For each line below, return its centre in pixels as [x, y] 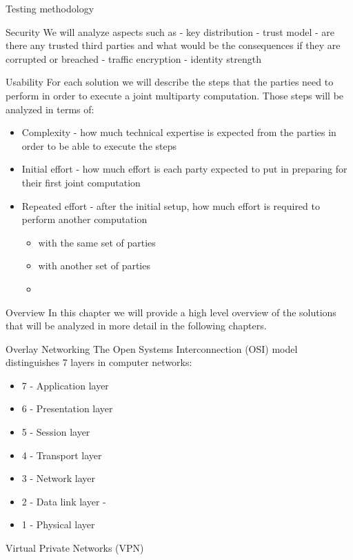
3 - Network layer [59, 478]
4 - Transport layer [62, 455]
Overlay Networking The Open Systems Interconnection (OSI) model [152, 348]
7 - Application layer [65, 385]
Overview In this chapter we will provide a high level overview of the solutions [171, 312]
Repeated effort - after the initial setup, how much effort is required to [171, 205]
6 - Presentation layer [67, 408]
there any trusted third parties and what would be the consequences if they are [173, 45]
